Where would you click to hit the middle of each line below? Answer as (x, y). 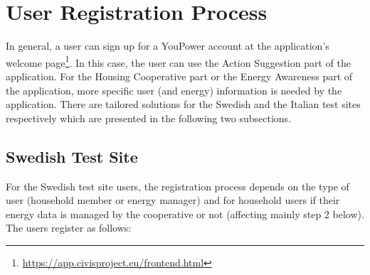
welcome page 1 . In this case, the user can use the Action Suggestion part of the (178, 61)
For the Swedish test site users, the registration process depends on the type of (178, 186)
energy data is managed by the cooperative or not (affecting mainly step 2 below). (185, 214)
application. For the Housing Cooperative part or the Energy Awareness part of (179, 76)
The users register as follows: (69, 228)
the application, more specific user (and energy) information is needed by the (174, 90)
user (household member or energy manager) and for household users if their (173, 200)
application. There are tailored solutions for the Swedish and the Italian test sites (183, 104)
